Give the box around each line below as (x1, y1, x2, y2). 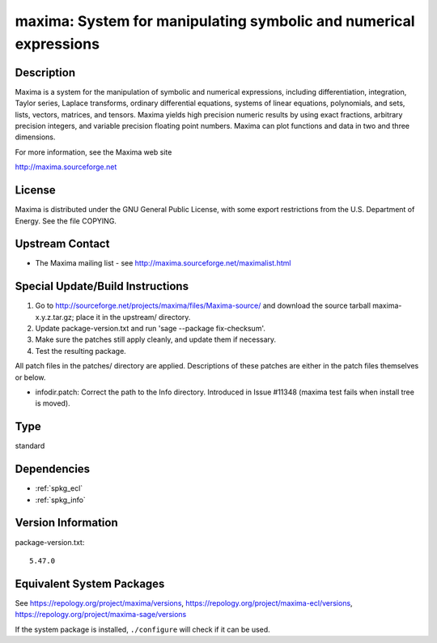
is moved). (35, 398, 70, 408)
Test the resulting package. (35, 346, 127, 356)
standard (15, 441, 45, 451)
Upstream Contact (15, 237, 110, 251)
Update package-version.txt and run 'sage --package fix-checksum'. (35, 324, 266, 334)
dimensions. (15, 132, 56, 142)
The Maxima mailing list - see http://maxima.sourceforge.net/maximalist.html (35, 258, 291, 268)
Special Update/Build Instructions (15, 279, 189, 293)
